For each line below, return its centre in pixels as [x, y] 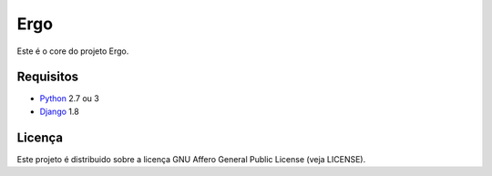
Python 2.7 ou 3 [69, 98]
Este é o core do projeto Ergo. [73, 51]
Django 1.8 [59, 111]
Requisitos [48, 77]
